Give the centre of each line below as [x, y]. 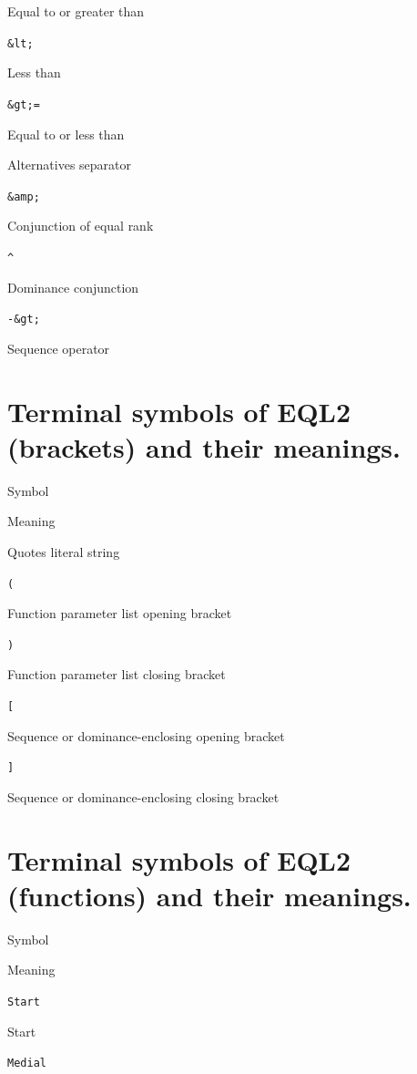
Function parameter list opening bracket [120, 613]
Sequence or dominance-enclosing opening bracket [146, 735]
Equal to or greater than [76, 11]
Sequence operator [59, 348]
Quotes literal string [64, 551]
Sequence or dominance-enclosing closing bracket [143, 796]
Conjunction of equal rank [81, 226]
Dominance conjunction [73, 287]
